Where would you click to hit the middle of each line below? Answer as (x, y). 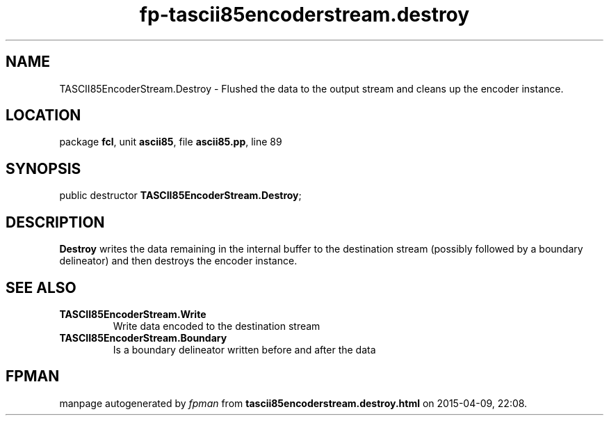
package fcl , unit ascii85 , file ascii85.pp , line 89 (171, 142)
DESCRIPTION (55, 222)
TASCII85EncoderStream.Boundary (143, 337)
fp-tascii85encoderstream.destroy (304, 15)
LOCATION (43, 116)
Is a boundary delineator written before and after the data (244, 349)
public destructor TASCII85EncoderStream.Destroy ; (180, 196)
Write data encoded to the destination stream (217, 326)
